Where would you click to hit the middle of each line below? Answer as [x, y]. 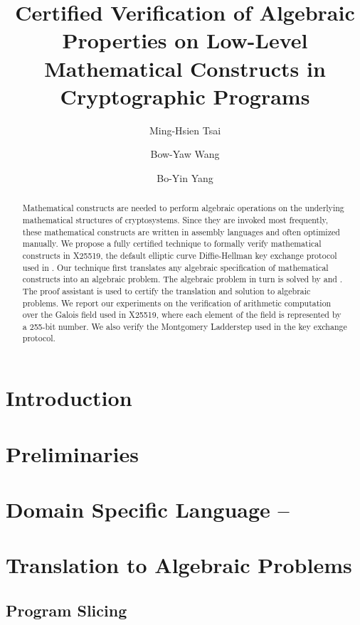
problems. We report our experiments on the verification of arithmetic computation [177, 303]
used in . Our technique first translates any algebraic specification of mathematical [175, 267]
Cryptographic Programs [185, 96]
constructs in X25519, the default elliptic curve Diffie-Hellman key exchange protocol [180, 255]
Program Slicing [67, 610]
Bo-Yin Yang [185, 177]
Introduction [69, 398]
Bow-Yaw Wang [185, 154]
